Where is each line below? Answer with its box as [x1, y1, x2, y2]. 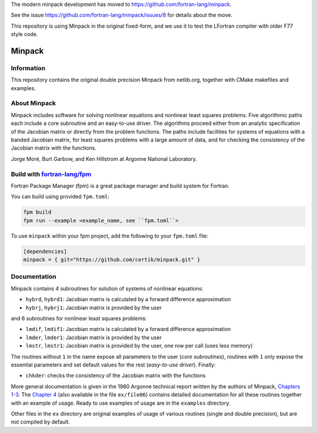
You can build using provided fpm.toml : [11, 193, 110, 200]
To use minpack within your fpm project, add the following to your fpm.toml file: [11, 232, 208, 239]
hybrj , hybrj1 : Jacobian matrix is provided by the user [25, 304, 162, 311]
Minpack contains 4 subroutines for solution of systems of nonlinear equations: [11, 285, 203, 292]
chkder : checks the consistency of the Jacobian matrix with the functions [25, 372, 206, 379]
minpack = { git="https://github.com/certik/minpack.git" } [23, 256, 201, 263]
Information [11, 64, 45, 72]
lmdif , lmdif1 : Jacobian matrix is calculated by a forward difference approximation [25, 326, 231, 333]
